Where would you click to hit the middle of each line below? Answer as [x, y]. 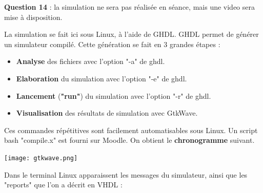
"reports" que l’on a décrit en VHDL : [63, 185]
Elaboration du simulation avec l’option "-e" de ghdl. [102, 78]
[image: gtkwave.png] [41, 158]
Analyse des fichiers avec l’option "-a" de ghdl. [90, 61]
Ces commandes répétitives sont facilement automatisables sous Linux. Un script [131, 130]
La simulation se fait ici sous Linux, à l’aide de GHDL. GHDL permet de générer [131, 34]
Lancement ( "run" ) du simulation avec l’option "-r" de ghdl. [114, 95]
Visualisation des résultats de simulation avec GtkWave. [107, 113]
